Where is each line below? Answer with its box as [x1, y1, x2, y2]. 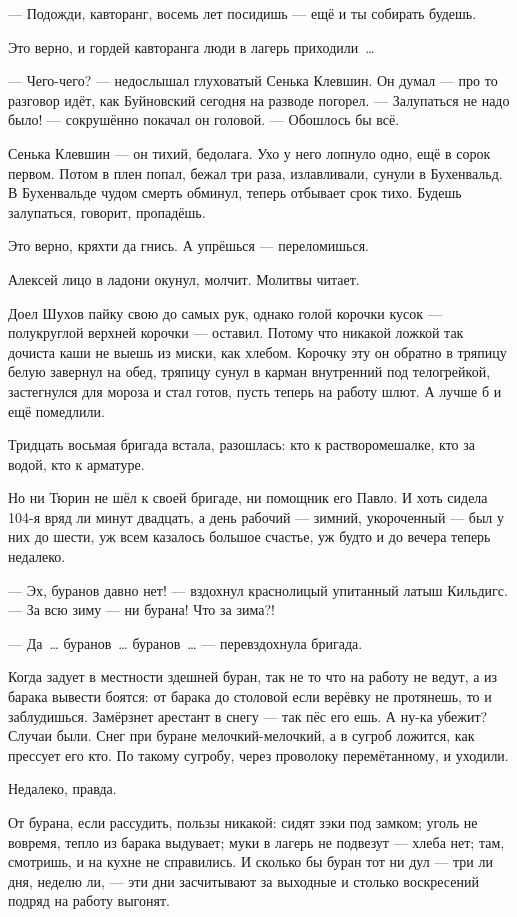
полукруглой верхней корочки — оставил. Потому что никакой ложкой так [8, 322, 464, 343]
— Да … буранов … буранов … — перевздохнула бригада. [8, 632, 363, 653]
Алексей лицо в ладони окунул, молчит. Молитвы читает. [8, 268, 360, 289]
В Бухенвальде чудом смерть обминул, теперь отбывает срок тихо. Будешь [8, 182, 462, 203]
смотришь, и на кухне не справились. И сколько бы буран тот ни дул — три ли [8, 851, 493, 872]
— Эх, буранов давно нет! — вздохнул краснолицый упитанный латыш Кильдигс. [8, 579, 508, 600]
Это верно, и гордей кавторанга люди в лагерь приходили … [8, 36, 375, 57]
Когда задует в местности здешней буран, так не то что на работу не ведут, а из [8, 666, 498, 687]
